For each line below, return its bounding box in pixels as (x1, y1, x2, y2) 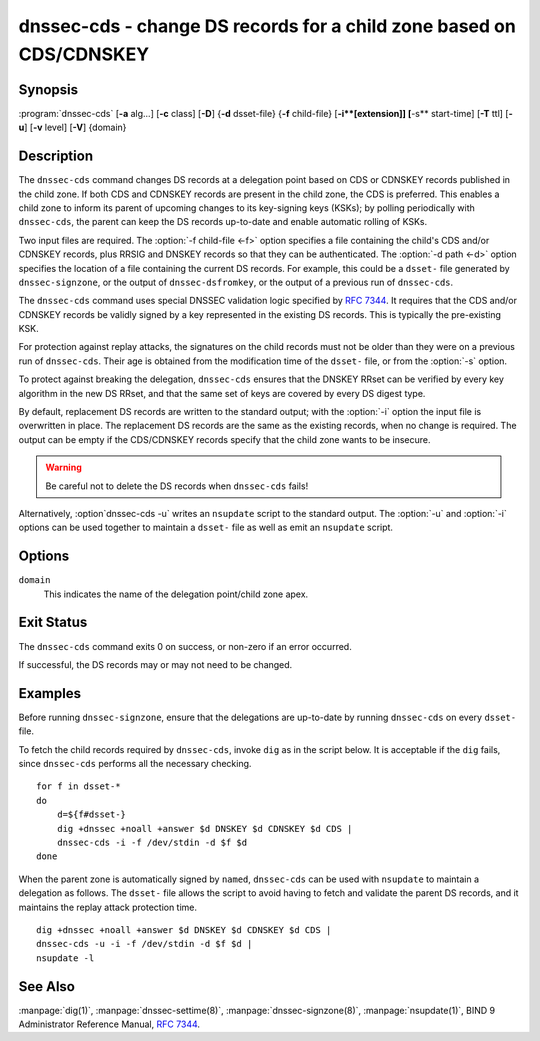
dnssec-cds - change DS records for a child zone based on (18, 15, 517, 37)
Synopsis (18, 81, 79, 98)
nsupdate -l (36, 952, 95, 964)
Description (18, 148, 94, 165)
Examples (18, 685, 82, 702)
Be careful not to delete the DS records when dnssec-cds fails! (45, 480, 309, 492)
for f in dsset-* (36, 781, 121, 792)
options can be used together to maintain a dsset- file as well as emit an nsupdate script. (18, 521, 394, 534)
